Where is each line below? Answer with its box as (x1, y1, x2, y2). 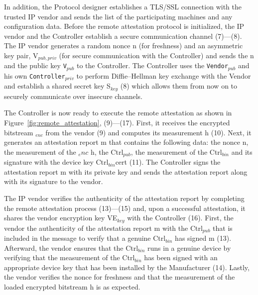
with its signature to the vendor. (4, 176, 103, 187)
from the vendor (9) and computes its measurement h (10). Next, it (45, 127, 252, 137)
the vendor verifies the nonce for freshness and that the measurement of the (4, 272, 235, 282)
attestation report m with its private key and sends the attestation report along (4, 166, 248, 177)
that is (213, 222, 233, 233)
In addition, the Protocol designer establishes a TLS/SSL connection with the (4, 1, 242, 11)
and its (231, 146, 253, 157)
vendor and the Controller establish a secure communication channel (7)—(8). (4, 30, 242, 41)
